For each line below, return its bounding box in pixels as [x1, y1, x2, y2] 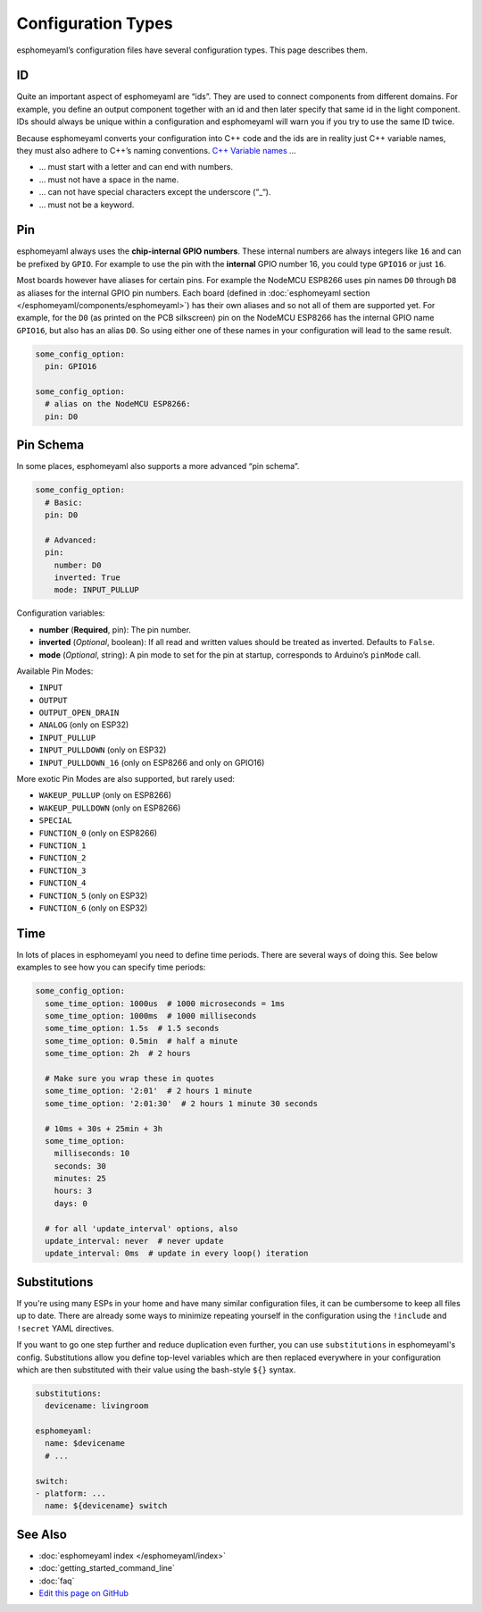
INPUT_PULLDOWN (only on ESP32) [38, 744, 167, 755]
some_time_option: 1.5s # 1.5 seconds [45, 1023, 220, 1034]
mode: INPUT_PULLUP [54, 585, 140, 595]
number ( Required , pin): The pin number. [38, 624, 192, 634]
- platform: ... [35, 1489, 107, 1499]
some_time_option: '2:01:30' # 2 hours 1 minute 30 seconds [45, 1098, 319, 1108]
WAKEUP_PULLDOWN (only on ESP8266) [38, 802, 181, 813]
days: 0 [54, 1198, 88, 1208]
